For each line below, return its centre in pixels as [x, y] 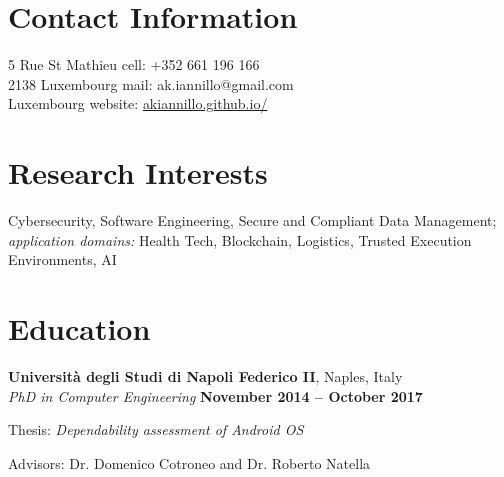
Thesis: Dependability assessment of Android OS [156, 429]
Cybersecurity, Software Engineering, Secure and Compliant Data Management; [252, 220]
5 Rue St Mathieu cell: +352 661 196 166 [134, 64]
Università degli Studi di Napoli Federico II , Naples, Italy [205, 375]
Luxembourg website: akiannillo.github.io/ [138, 103]
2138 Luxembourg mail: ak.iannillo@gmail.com [151, 83]
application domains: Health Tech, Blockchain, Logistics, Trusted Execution [240, 239]
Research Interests [138, 172]
